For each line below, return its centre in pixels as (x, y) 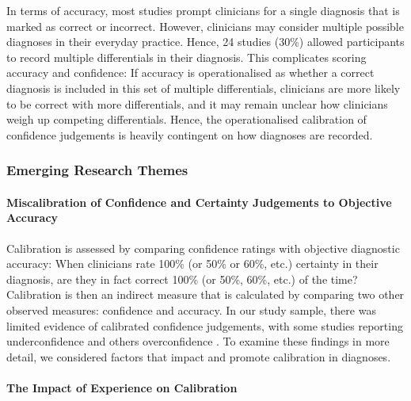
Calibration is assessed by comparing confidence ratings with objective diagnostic (203, 248)
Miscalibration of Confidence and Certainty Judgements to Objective (199, 202)
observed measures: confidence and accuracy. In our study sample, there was (191, 309)
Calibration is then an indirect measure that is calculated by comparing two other (205, 294)
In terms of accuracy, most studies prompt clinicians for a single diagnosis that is (203, 10)
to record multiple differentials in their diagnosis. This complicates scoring (186, 57)
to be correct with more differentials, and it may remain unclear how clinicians (197, 103)
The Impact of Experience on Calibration (122, 387)
